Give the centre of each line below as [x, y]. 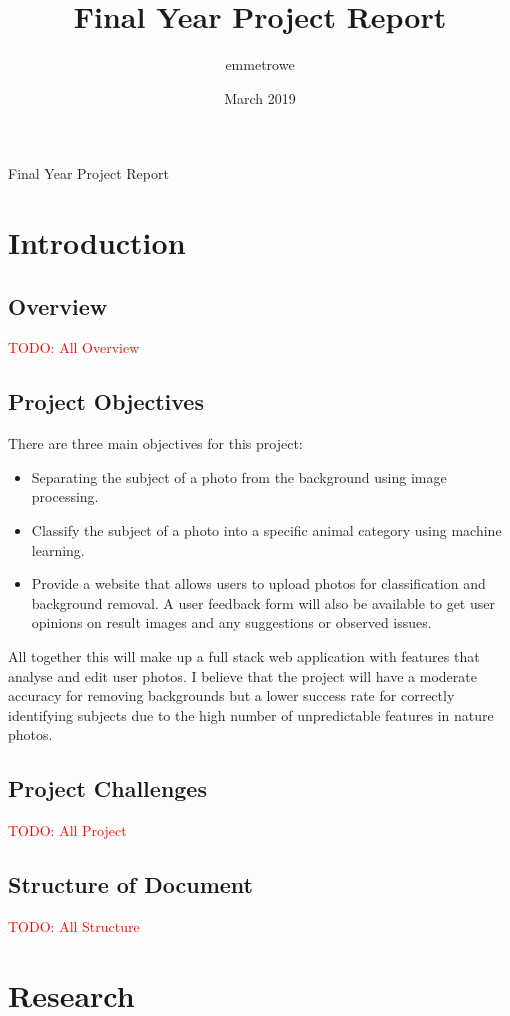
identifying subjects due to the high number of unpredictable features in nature [251, 714]
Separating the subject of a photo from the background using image [239, 476]
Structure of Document [131, 884]
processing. [65, 496]
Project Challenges [107, 788]
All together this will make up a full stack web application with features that [244, 656]
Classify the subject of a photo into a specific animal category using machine [266, 530]
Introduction [97, 242]
